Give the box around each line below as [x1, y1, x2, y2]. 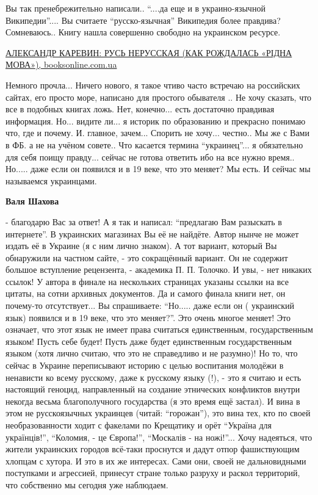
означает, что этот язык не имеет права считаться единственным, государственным [5, 323, 313, 336]
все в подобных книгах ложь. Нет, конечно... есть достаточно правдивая [5, 103, 275, 115]
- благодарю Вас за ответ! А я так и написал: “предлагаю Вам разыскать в [5, 215, 282, 228]
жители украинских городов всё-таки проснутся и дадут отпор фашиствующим [5, 443, 300, 455]
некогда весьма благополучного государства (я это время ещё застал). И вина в [5, 394, 300, 407]
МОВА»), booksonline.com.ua [5, 58, 117, 71]
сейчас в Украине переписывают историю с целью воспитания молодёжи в [5, 359, 284, 372]
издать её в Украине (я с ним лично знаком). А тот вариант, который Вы [5, 239, 277, 252]
